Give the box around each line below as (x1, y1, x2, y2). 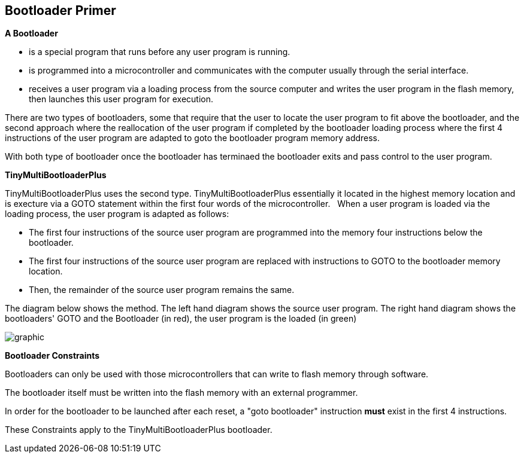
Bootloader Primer (5, 3, 116, 18)
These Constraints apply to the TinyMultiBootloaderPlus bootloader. (5, 425, 272, 435)
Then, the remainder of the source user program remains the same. (29, 285, 295, 295)
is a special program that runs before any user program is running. (29, 47, 290, 57)
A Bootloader (5, 28, 58, 39)
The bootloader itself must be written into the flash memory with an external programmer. (5, 387, 358, 398)
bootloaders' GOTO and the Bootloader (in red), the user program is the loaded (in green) (5, 313, 357, 324)
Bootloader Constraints (5, 350, 100, 361)
